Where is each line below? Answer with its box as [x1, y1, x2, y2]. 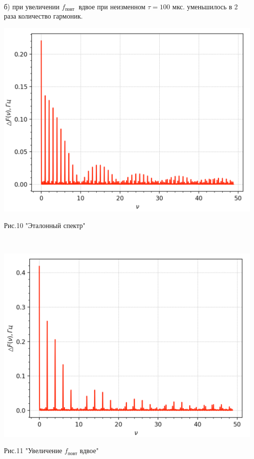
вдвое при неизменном [78, 1, 146, 11]
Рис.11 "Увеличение [4, 445, 63, 456]
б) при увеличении [4, 1, 60, 11]
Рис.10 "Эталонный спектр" [4, 220, 85, 230]
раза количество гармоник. [4, 11, 83, 21]
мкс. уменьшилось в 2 [172, 1, 238, 11]
